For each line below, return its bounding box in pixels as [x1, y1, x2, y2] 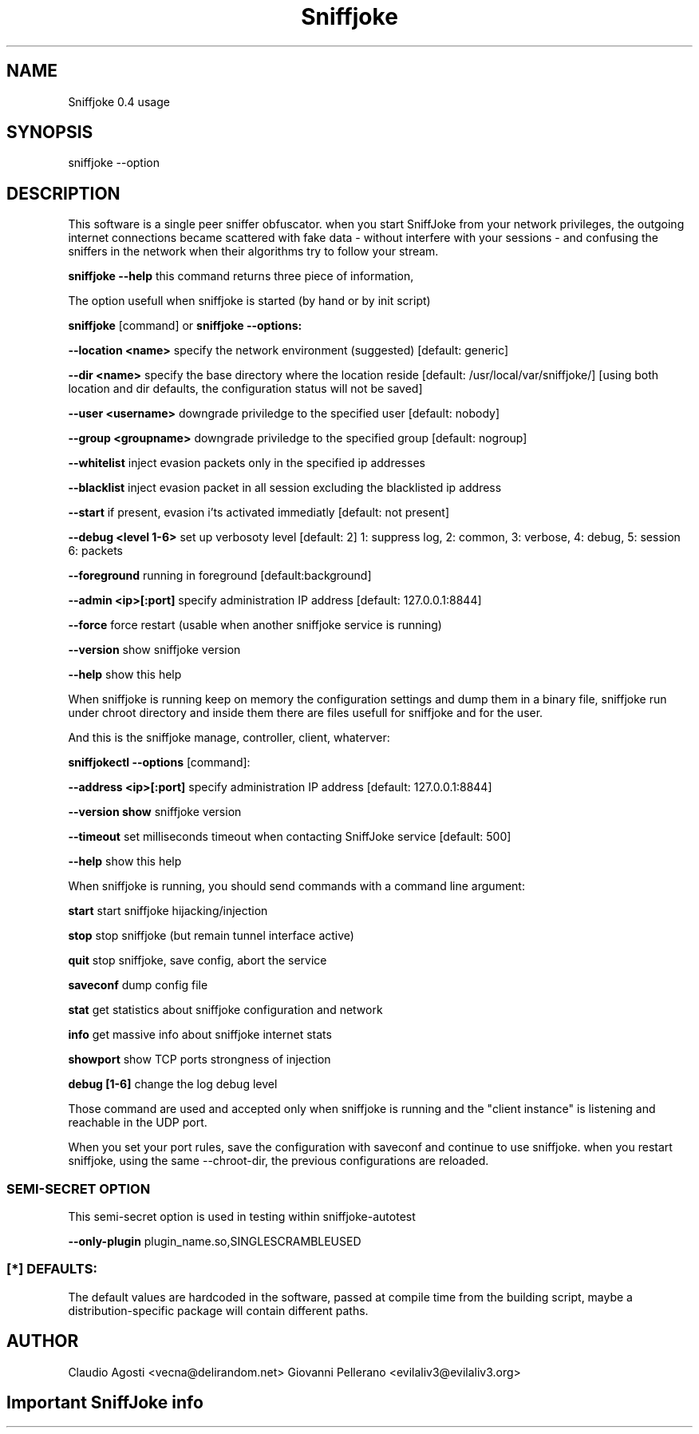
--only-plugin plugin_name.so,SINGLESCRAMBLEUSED [68, 1234, 361, 1249]
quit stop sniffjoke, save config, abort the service [68, 953, 327, 968]
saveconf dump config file [68, 978, 208, 992]
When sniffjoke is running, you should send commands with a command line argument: [68, 879, 525, 893]
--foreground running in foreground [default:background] [68, 568, 372, 583]
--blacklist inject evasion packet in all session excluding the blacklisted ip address [68, 481, 502, 495]
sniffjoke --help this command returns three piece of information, [68, 269, 414, 283]
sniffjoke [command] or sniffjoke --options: [68, 319, 302, 333]
